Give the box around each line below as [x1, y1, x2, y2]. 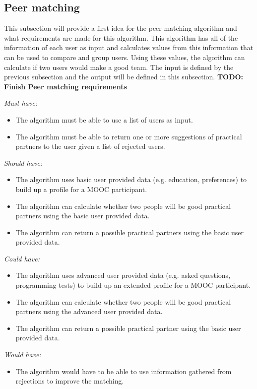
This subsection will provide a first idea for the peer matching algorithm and [4, 23, 237, 33]
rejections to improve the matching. [15, 376, 124, 386]
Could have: [4, 253, 40, 263]
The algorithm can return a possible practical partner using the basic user [15, 323, 241, 333]
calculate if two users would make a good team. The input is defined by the [4, 62, 234, 72]
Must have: [4, 98, 37, 108]
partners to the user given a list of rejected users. [15, 141, 165, 151]
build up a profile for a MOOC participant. [15, 184, 147, 194]
